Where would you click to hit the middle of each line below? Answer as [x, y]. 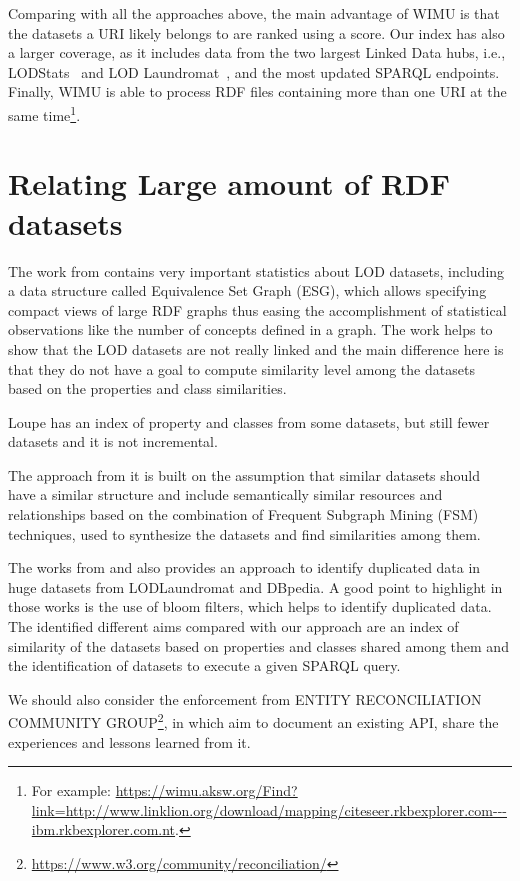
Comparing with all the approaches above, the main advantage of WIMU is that [254, 13]
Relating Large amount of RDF [229, 183]
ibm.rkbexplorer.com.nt [103, 829]
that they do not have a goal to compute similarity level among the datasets [241, 368]
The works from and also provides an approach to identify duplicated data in [244, 567]
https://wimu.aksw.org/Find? [206, 790]
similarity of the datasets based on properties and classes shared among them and [258, 645]
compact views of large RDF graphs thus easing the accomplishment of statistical [257, 309]
